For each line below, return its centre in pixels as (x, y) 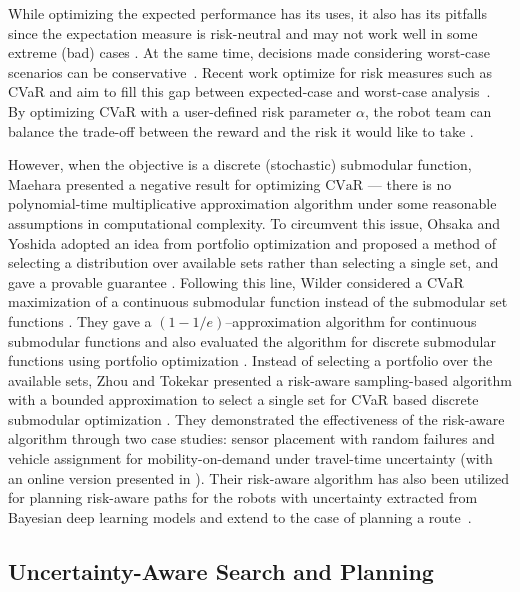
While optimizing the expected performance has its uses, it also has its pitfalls (248, 13)
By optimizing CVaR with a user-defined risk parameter (180, 110)
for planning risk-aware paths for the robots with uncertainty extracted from (243, 497)
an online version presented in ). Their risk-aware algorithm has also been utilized (259, 477)
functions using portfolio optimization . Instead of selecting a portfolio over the (250, 360)
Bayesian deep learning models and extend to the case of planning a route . (240, 516)
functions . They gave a (80, 320)
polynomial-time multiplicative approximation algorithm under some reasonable (252, 203)
